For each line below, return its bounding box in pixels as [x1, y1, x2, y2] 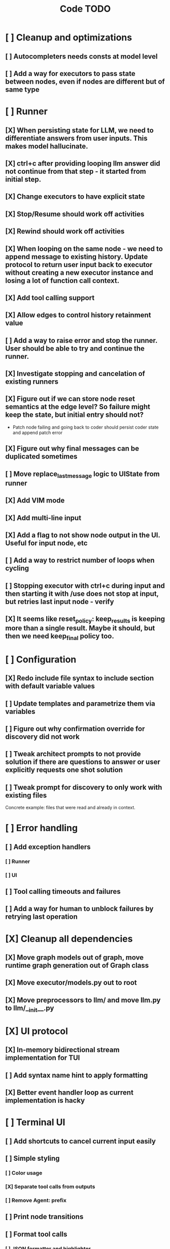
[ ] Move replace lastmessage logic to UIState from [5, 469, 160, 480]
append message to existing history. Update [5, 252, 148, 261]
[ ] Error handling [5, 822, 78, 834]
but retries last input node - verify [5, 597, 114, 606]
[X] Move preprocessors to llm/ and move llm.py [5, 996, 161, 1004]
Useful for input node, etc [5, 539, 88, 548]
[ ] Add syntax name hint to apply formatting [5, 1071, 148, 1079]
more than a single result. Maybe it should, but [5, 624, 155, 632]
